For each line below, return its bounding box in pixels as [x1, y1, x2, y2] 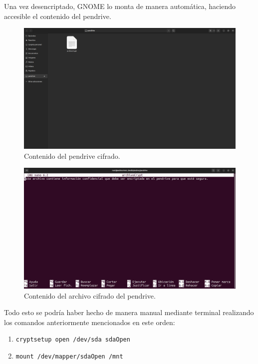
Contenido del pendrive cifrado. [24, 150, 120, 161]
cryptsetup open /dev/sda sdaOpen [15, 336, 130, 344]
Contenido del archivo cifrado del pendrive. [24, 290, 156, 301]
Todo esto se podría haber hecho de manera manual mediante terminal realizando [4, 307, 254, 318]
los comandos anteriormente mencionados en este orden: [4, 317, 175, 327]
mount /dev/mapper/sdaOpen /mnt [15, 353, 123, 361]
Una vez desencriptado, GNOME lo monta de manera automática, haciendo [4, 1, 236, 11]
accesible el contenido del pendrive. [4, 10, 111, 21]
